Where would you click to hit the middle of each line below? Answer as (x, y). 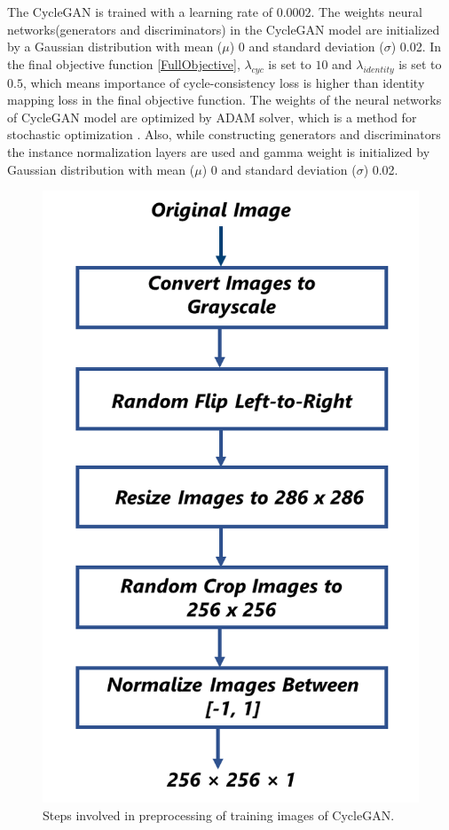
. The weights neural (366, 12)
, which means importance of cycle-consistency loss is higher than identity (224, 82)
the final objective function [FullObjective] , (124, 63)
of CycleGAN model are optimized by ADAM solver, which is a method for (212, 117)
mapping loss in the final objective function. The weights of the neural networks (224, 100)
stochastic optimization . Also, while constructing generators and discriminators (224, 134)
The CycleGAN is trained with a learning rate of (140, 12)
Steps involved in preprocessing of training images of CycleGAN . (219, 814)
